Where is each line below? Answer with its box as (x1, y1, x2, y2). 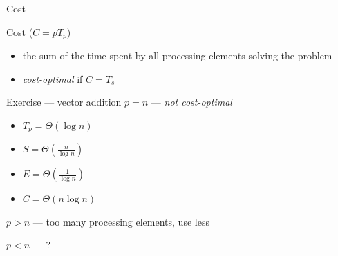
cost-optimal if (22, 71, 83, 86)
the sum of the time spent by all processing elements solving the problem (22, 48, 332, 63)
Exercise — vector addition (6, 95, 122, 109)
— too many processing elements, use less (32, 214, 209, 228)
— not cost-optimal (151, 95, 232, 109)
